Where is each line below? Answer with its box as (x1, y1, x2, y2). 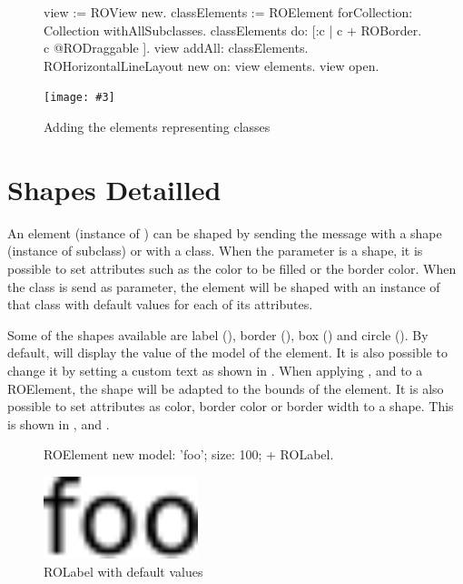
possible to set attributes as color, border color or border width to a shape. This (7, 397, 454, 416)
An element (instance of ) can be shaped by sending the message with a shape (7, 223, 442, 242)
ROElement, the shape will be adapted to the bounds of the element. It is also (7, 378, 444, 398)
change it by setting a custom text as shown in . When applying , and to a (7, 360, 423, 379)
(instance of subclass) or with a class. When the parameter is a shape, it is (7, 241, 423, 260)
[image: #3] (44, 91, 115, 105)
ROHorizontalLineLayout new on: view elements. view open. (44, 55, 379, 75)
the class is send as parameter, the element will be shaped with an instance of (7, 277, 440, 296)
